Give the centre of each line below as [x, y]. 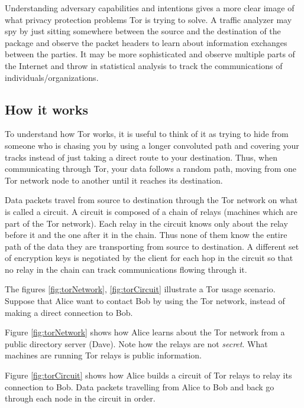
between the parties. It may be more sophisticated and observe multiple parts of [150, 54]
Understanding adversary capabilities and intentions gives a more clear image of [150, 8]
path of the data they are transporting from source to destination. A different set [152, 246]
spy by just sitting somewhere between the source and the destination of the [143, 31]
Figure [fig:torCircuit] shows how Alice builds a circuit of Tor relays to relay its [148, 375]
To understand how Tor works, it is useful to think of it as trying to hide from [147, 134]
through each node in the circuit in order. [80, 398]
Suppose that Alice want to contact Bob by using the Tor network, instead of [145, 301]
